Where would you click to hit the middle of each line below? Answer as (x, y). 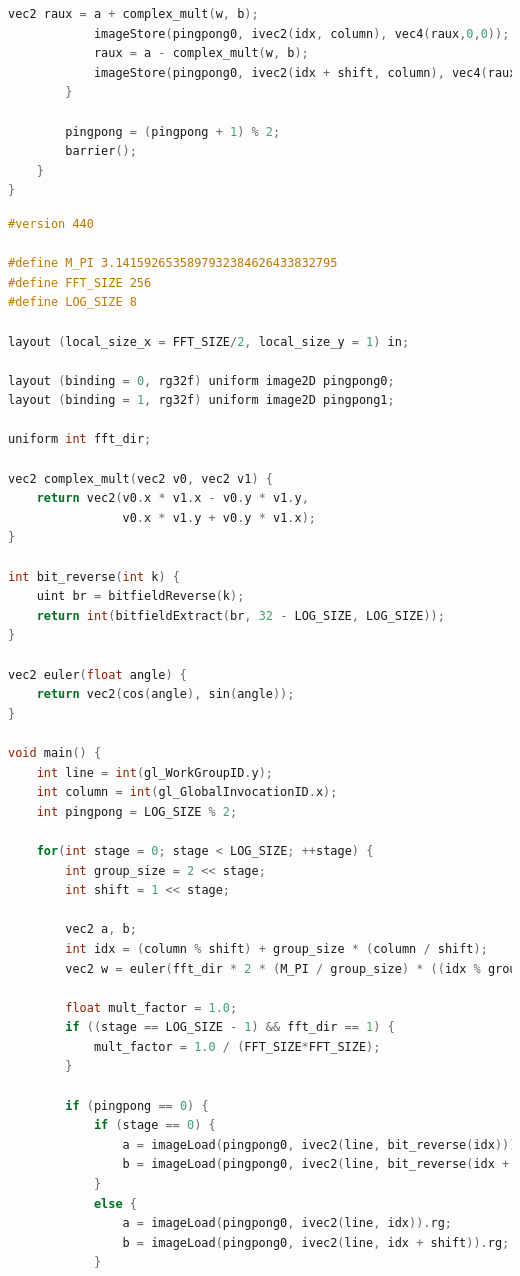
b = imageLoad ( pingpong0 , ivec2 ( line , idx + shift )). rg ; (316, 1242)
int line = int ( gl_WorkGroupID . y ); (154, 772)
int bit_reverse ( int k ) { (94, 576)
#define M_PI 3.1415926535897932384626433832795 (173, 263)
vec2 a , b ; (101, 929)
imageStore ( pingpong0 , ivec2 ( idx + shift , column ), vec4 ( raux (305, 72)
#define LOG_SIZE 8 (72, 302)
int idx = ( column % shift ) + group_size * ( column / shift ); (276, 948)
